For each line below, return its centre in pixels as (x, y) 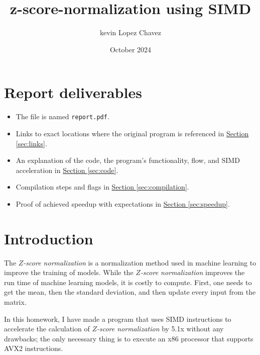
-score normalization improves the (192, 272)
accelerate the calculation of (47, 329)
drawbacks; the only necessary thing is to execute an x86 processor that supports (129, 338)
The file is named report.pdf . (62, 116)
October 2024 (131, 49)
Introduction (49, 238)
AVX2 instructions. (34, 348)
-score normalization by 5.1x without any (160, 329)
